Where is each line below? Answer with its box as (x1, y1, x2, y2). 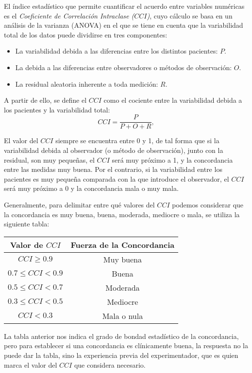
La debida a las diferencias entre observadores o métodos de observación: (15, 62, 232, 72)
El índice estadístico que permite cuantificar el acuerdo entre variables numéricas (4, 1, 245, 11)
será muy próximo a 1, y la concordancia (112, 154, 233, 165)
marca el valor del (4, 359, 57, 370)
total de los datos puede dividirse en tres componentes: (4, 29, 168, 39)
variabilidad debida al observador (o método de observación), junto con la (4, 145, 223, 155)
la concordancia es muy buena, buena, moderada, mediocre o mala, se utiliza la (4, 209, 240, 219)
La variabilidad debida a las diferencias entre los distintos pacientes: (15, 46, 218, 56)
